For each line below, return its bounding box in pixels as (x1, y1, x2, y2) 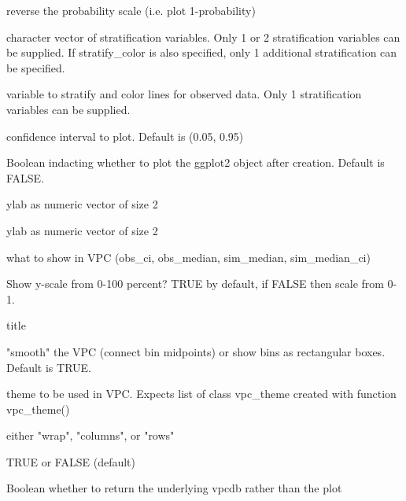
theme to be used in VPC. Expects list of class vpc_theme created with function (6, 385, 397, 402)
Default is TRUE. (6, 359, 91, 375)
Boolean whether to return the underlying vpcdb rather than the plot (6, 480, 342, 496)
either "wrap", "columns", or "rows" (6, 427, 175, 444)
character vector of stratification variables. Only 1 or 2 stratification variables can (6, 28, 400, 45)
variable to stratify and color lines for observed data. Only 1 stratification (6, 86, 362, 102)
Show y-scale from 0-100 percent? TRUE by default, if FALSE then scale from (6, 275, 384, 292)
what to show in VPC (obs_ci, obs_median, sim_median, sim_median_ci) (6, 249, 371, 265)
